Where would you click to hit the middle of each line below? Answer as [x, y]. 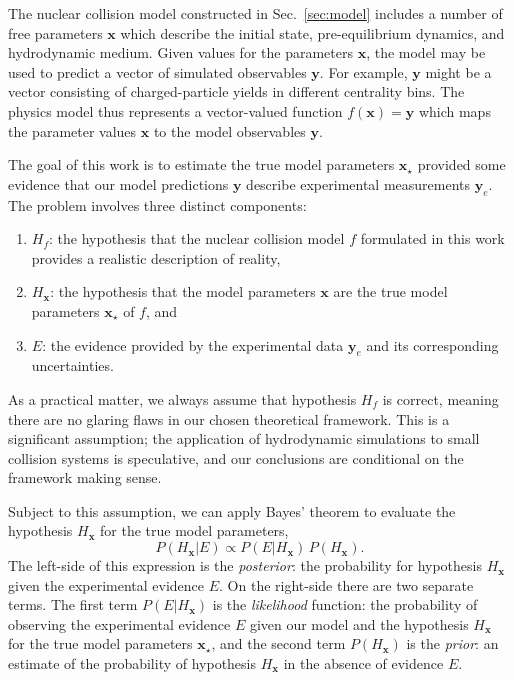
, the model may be [426, 52]
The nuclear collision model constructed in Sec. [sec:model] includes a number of [255, 13]
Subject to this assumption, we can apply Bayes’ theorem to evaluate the [232, 510]
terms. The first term [73, 604]
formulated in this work [432, 238]
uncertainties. [72, 365]
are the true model [390, 291]
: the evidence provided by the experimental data [193, 344]
